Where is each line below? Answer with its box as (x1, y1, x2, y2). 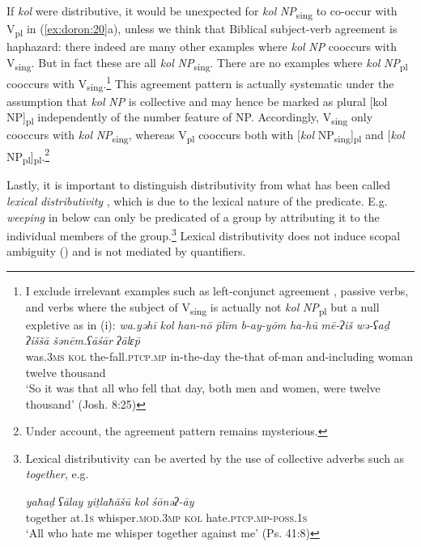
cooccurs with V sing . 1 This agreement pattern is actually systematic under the (6, 72, 394, 94)
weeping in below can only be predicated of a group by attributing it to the (6, 208, 380, 225)
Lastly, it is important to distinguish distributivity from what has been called (6, 176, 391, 193)
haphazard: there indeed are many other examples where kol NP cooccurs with (6, 38, 397, 55)
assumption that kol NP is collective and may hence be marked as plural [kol (6, 92, 388, 109)
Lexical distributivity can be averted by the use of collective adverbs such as (25, 449, 405, 466)
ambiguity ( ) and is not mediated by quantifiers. (6, 243, 246, 260)
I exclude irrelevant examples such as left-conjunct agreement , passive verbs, (25, 282, 409, 299)
